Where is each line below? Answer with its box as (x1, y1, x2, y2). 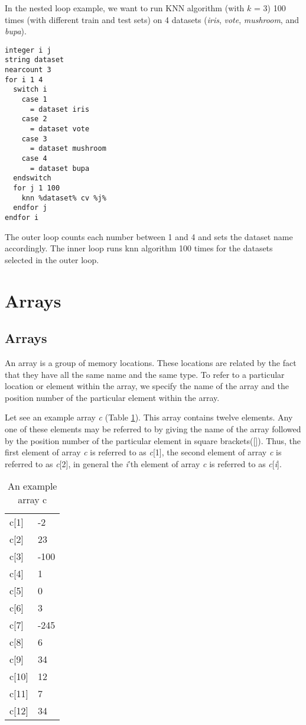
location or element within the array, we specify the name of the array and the (5, 380, 289, 392)
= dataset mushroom (30, 144, 106, 153)
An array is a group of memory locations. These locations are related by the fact (5, 356, 297, 368)
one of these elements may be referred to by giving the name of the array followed (5, 422, 301, 435)
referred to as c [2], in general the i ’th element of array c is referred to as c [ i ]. (5, 457, 282, 470)
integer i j (5, 46, 51, 54)
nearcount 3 (5, 66, 51, 75)
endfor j (13, 203, 47, 212)
